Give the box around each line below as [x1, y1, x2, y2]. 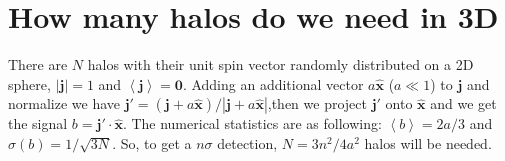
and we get [430, 93, 497, 114]
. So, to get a [112, 132, 192, 153]
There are [8, 54, 68, 75]
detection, [217, 132, 278, 153]
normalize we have [8, 93, 121, 114]
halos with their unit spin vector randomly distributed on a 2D [87, 54, 474, 75]
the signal [8, 113, 68, 134]
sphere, [8, 73, 51, 94]
